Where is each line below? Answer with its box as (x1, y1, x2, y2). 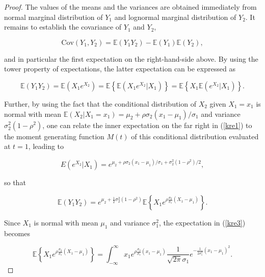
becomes (4, 228, 31, 238)
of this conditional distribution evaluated (131, 131, 259, 141)
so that (4, 177, 26, 188)
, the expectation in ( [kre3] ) (158, 217, 246, 228)
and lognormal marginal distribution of (114, 11, 236, 22)
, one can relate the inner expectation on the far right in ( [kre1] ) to (42, 119, 252, 130)
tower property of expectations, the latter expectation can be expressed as (4, 63, 235, 74)
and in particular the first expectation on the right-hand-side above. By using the (4, 53, 258, 64)
